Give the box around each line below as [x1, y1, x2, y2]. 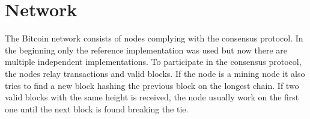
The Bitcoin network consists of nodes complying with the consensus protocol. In [5, 32, 303, 44]
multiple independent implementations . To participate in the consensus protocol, [5, 55, 302, 68]
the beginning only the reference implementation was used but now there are [5, 43, 288, 56]
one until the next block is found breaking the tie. [5, 102, 189, 115]
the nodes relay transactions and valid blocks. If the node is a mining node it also [5, 67, 305, 79]
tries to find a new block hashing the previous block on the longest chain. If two [5, 79, 299, 91]
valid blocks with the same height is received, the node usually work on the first [5, 91, 299, 103]
